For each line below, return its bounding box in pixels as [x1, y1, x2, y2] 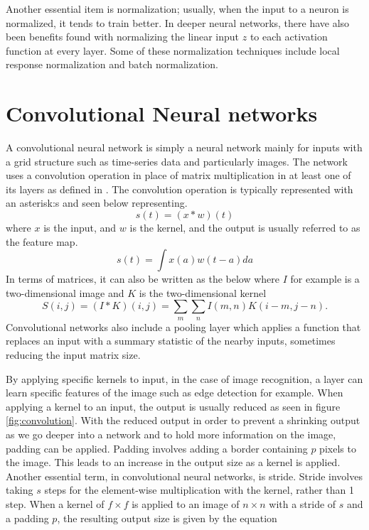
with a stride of [269, 496, 336, 511]
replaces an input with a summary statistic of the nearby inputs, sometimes [6, 333, 336, 348]
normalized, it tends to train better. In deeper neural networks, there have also [6, 15, 350, 30]
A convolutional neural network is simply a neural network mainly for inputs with [6, 140, 363, 155]
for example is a [290, 271, 360, 286]
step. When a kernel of [6, 496, 105, 511]
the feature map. [6, 234, 78, 249]
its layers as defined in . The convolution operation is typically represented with [6, 181, 353, 196]
